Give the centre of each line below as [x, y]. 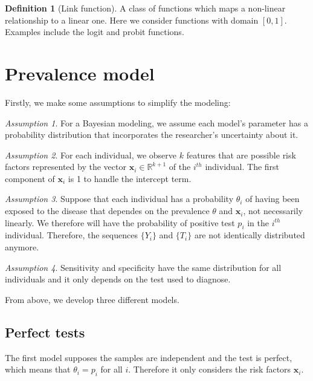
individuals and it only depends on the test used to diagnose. [118, 279]
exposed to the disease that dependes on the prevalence [107, 211]
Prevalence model [80, 73]
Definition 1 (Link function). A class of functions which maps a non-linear [145, 8]
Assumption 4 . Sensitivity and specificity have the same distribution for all [143, 267]
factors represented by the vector [66, 167]
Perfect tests [45, 332]
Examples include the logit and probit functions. [95, 32]
